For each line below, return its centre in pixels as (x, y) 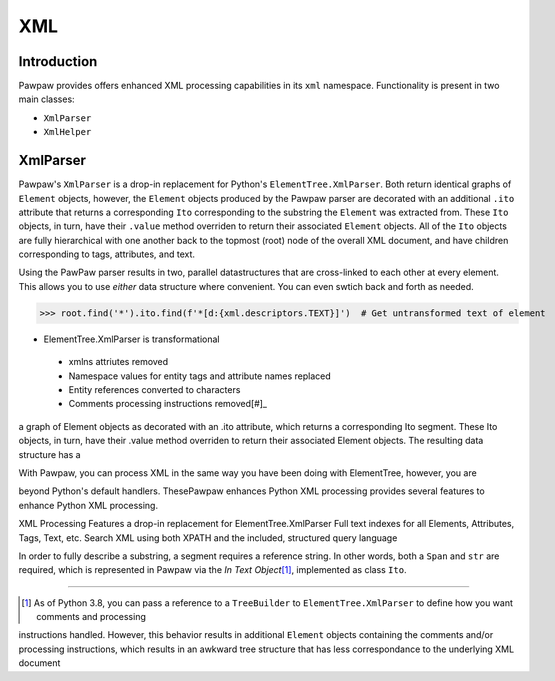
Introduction (58, 61)
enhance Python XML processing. (88, 505)
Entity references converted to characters (154, 390)
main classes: (46, 99)
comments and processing (91, 617)
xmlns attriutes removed (118, 362)
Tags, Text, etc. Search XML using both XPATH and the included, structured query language (208, 537)
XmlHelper (67, 132)
